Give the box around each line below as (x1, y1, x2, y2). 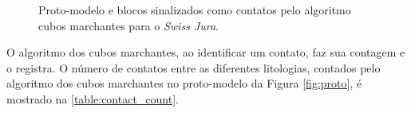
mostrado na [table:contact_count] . (6, 90, 179, 107)
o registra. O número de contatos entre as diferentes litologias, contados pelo (6, 59, 381, 76)
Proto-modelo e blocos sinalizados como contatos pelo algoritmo (38, 2, 351, 18)
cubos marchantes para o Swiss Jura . (38, 17, 219, 33)
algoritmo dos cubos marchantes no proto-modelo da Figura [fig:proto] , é (6, 75, 362, 92)
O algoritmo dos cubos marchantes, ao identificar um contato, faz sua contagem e (6, 44, 405, 60)
